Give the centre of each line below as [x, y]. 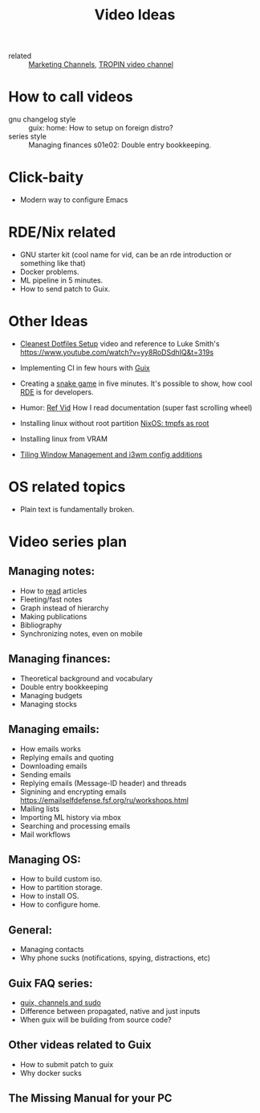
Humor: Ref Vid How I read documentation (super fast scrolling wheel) [136, 408]
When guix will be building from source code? [96, 1020]
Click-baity [46, 178]
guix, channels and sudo [61, 1002]
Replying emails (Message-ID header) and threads [103, 783]
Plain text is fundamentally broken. [77, 509]
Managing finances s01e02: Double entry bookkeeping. [120, 145]
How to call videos [71, 97]
